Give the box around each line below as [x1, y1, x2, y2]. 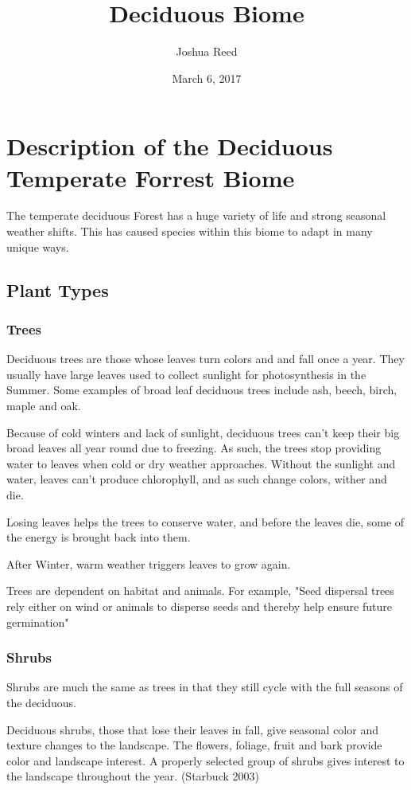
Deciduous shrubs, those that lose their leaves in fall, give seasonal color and [6, 721, 378, 737]
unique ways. [6, 238, 69, 255]
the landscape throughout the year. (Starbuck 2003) [6, 768, 259, 784]
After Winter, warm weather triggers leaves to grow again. [6, 555, 291, 572]
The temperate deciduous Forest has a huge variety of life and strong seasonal [6, 207, 386, 224]
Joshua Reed [176, 43, 238, 60]
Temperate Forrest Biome [6, 161, 295, 194]
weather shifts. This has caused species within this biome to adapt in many [6, 223, 373, 240]
